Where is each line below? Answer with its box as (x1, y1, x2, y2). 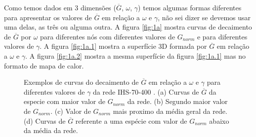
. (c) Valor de (50, 105, 91, 116)
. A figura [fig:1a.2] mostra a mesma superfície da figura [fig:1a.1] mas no (25, 50, 246, 61)
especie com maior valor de (24, 96, 106, 106)
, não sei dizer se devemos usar (158, 12, 251, 22)
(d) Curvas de (24, 115, 66, 126)
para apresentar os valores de (4, 12, 92, 22)
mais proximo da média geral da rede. (113, 105, 227, 116)
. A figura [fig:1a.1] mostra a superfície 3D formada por (40, 41, 207, 51)
